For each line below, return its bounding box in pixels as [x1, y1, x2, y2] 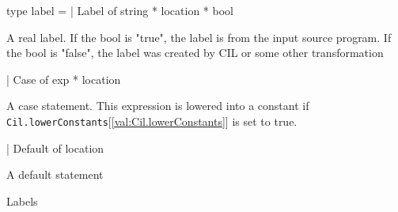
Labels [6, 192, 38, 209]
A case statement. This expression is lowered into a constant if [6, 97, 309, 114]
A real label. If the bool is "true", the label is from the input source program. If [6, 28, 392, 45]
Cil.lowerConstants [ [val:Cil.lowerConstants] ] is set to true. [6, 112, 298, 129]
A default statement [6, 166, 104, 183]
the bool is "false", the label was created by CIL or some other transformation [6, 44, 384, 61]
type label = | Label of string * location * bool [6, 2, 233, 18]
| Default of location [6, 139, 104, 156]
